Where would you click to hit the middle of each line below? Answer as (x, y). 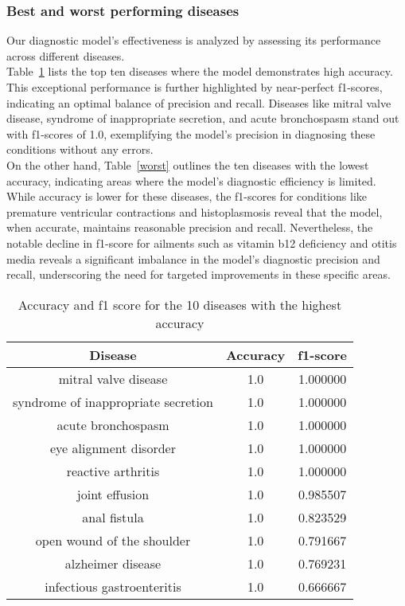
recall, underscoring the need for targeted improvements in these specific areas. (199, 274)
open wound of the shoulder (113, 540)
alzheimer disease (113, 563)
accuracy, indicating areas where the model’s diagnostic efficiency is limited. (191, 180)
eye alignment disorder (113, 448)
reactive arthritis (113, 471)
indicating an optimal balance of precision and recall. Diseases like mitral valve (199, 102)
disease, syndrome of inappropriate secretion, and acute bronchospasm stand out (203, 118)
